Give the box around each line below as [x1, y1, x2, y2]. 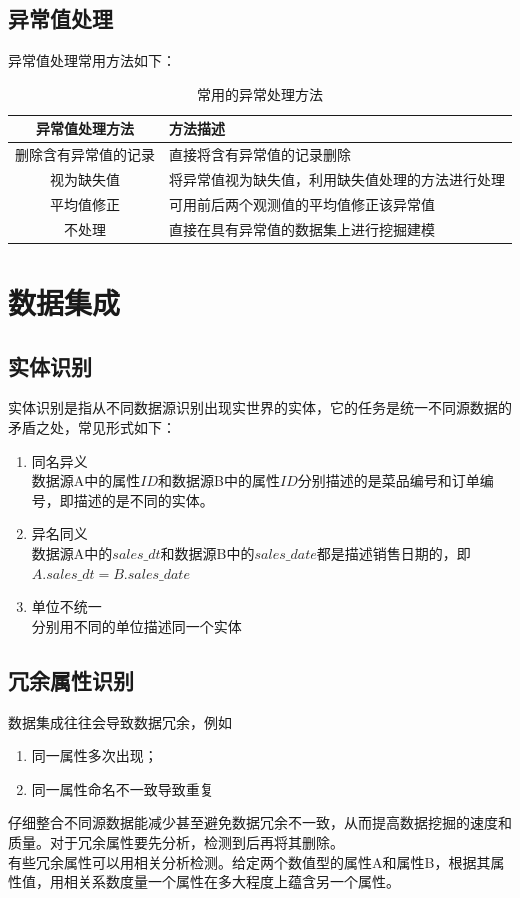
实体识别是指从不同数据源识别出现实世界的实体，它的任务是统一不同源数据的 [8, 397, 512, 418]
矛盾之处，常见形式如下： [8, 417, 176, 438]
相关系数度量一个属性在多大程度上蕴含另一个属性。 [63, 871, 400, 892]
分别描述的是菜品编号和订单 [297, 470, 480, 491]
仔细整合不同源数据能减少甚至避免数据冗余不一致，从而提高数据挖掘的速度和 [8, 812, 512, 833]
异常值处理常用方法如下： [8, 50, 176, 71]
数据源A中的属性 [31, 470, 141, 491]
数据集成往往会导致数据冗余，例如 [8, 711, 232, 732]
